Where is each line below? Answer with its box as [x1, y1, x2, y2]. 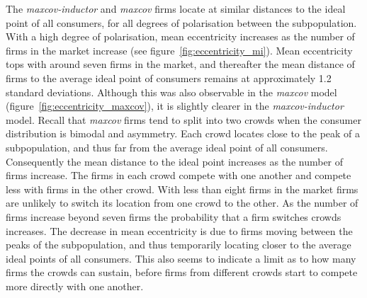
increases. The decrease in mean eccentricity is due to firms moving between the [6, 223, 353, 238]
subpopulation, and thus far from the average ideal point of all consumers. [6, 139, 328, 154]
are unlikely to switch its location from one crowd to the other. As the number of [6, 195, 358, 210]
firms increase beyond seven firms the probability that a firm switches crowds [6, 209, 341, 224]
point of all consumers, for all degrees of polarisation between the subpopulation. [6, 15, 357, 30]
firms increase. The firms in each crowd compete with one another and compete [6, 168, 351, 183]
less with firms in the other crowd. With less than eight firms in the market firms [6, 181, 358, 196]
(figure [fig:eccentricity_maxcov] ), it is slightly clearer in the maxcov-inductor [6, 98, 344, 113]
